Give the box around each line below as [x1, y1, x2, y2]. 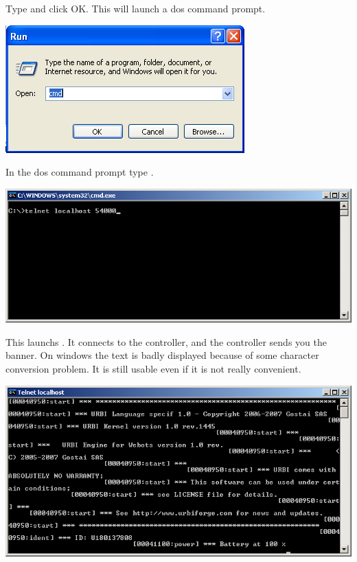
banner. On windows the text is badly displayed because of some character [5, 348, 319, 362]
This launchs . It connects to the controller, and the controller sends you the [5, 334, 327, 349]
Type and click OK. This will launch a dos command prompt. [5, 1, 266, 15]
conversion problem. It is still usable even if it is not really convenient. [5, 361, 301, 375]
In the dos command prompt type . [5, 165, 154, 179]
